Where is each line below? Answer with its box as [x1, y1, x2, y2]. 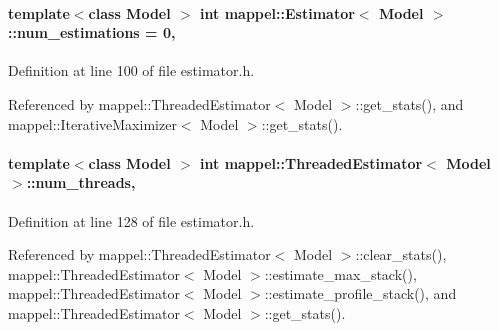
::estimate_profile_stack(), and [264, 283, 457, 304]
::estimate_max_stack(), [264, 263, 417, 284]
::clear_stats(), [355, 244, 447, 265]
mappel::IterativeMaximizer [8, 113, 177, 134]
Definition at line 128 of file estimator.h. [8, 210, 255, 231]
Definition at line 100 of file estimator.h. [8, 60, 255, 81]
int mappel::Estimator [200, 2, 355, 23]
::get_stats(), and [355, 93, 464, 114]
